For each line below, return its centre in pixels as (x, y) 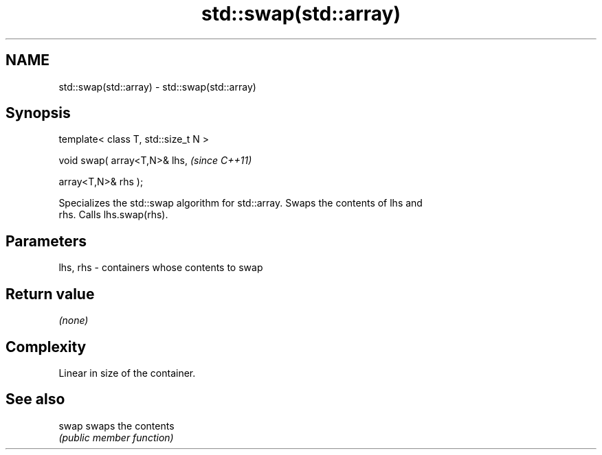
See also (35, 399)
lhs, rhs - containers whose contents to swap (161, 268)
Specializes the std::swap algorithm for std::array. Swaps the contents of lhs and (241, 203)
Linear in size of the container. (127, 373)
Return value (50, 294)
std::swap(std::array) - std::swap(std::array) (157, 86)
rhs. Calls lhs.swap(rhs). (113, 215)
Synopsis (38, 113)
